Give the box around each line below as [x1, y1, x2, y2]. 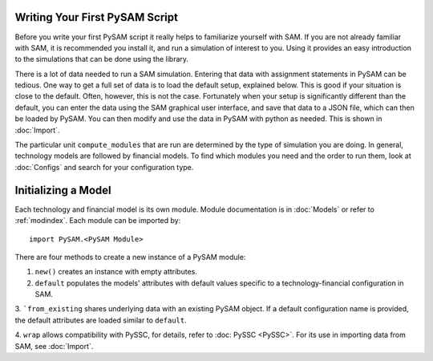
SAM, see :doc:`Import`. [14, 341, 94, 351]
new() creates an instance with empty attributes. [34, 267, 198, 277]
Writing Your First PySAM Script [14, 10, 178, 24]
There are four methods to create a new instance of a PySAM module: [14, 252, 246, 262]
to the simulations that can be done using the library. [14, 55, 188, 64]
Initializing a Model [14, 183, 111, 197]
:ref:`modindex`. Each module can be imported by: [14, 216, 181, 225]
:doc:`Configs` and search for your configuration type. [14, 162, 194, 172]
